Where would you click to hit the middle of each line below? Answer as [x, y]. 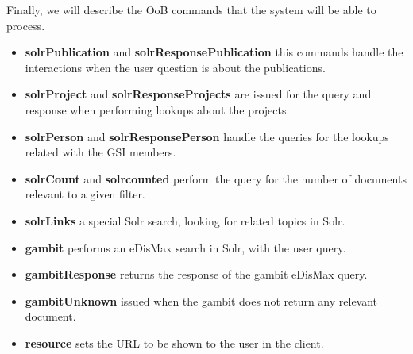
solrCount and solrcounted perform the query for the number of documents [216, 178]
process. [26, 25]
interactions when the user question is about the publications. [175, 67]
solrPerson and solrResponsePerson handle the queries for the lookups [207, 136]
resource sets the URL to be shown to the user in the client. [174, 342]
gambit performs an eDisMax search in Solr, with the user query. [185, 247]
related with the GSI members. [100, 152]
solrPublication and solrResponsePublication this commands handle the [214, 52]
